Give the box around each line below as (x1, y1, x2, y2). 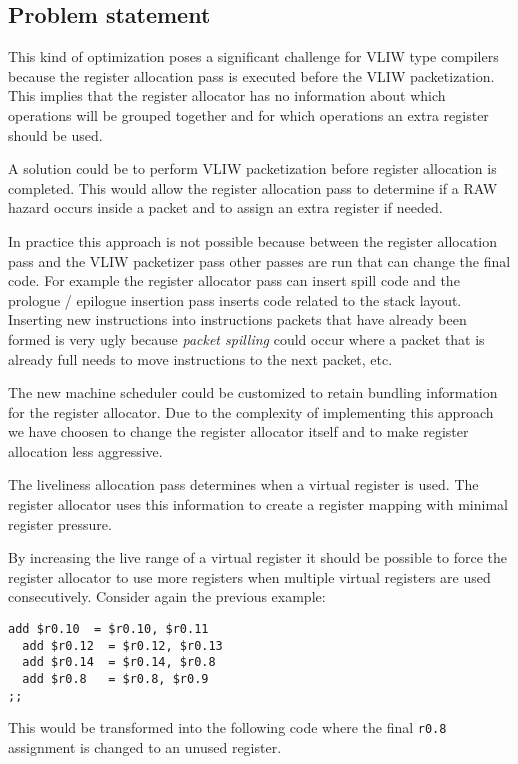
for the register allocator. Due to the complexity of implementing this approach (8, 401, 494, 422)
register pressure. (8, 513, 112, 534)
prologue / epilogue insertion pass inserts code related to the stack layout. (8, 289, 462, 310)
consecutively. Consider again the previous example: (8, 586, 326, 607)
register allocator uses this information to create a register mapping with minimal (8, 494, 508, 515)
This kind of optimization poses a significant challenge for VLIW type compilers (8, 46, 499, 67)
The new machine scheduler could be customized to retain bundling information (8, 382, 498, 403)
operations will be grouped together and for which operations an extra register (8, 104, 489, 125)
